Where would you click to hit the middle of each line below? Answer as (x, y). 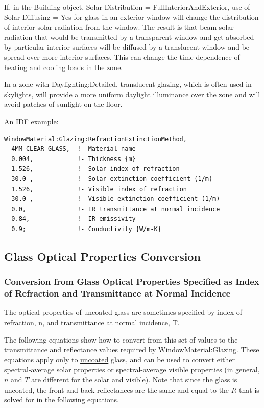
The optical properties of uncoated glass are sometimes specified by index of (123, 312)
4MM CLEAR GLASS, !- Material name (74, 149)
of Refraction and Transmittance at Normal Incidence (117, 293)
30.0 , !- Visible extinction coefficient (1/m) (116, 199)
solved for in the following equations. (62, 400)
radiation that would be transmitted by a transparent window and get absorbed (129, 37)
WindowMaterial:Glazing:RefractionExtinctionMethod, (95, 139)
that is (249, 389)
